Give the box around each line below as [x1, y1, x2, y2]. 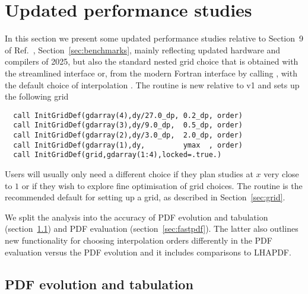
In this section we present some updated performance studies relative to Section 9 [5, 32, 304, 44]
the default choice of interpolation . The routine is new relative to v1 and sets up [5, 78, 300, 91]
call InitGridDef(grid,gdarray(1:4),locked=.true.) [13, 151, 222, 159]
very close [263, 167, 299, 180]
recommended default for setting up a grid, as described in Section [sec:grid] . [5, 191, 285, 203]
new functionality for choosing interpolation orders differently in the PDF [5, 234, 272, 246]
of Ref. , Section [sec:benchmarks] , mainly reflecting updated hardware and [5, 43, 281, 56]
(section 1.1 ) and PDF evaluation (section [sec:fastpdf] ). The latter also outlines [5, 222, 299, 235]
